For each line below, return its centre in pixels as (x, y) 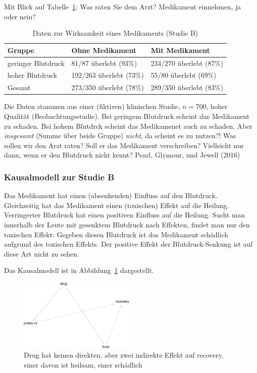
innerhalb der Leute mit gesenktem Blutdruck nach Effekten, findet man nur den (127, 224)
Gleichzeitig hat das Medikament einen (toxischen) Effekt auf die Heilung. (117, 205)
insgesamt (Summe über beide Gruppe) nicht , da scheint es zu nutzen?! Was (120, 135)
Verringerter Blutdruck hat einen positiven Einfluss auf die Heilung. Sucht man (125, 215)
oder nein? (20, 16)
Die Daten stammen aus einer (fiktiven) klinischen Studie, (92, 106)
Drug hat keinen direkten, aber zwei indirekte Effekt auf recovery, (124, 355)
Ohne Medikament (104, 50)
